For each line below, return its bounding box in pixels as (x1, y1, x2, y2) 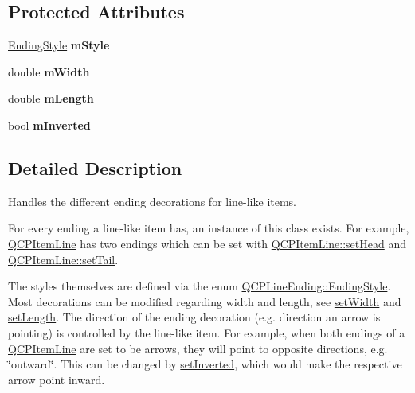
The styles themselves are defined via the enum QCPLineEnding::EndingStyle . (8, 278, 391, 294)
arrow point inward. (8, 371, 105, 387)
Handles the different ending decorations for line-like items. (8, 193, 297, 209)
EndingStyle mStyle (8, 37, 110, 53)
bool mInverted (8, 116, 91, 133)
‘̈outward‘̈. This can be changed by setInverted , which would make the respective (8, 356, 402, 372)
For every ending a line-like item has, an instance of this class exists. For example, (8, 220, 409, 236)
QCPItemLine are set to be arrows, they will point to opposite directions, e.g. (8, 340, 388, 356)
